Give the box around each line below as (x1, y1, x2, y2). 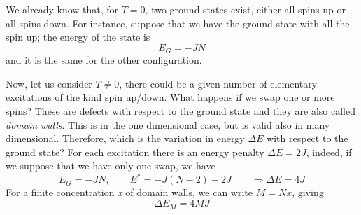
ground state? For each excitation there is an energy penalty (6, 144, 264, 159)
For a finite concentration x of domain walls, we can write (6, 185, 253, 200)
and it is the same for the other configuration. (6, 53, 202, 67)
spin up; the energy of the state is (6, 29, 150, 44)
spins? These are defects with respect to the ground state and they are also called (6, 104, 355, 118)
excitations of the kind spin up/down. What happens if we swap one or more (6, 90, 335, 104)
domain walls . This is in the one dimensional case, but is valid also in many (6, 117, 330, 132)
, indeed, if (306, 144, 352, 159)
